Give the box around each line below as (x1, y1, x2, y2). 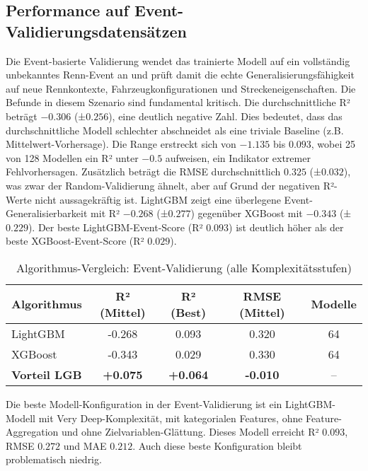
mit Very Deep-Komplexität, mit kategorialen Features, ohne (38, 410, 303, 425)
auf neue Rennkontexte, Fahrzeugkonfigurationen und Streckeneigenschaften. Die (6, 81, 356, 95)
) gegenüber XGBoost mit (190, 206, 303, 221)
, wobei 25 (311, 136, 356, 151)
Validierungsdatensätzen (6, 20, 187, 42)
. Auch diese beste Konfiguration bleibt (132, 438, 302, 453)
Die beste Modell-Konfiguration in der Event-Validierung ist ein (6, 396, 282, 411)
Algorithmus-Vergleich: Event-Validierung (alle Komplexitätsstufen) (16, 259, 352, 276)
